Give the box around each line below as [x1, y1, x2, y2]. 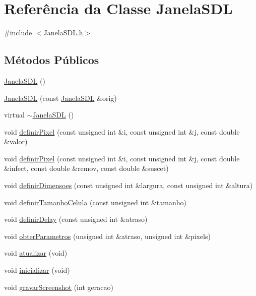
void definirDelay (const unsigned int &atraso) [4, 214, 148, 224]
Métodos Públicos [4, 52, 99, 68]
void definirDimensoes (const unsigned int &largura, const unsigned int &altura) [4, 180, 253, 191]
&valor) [4, 136, 28, 147]
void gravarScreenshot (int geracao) [4, 281, 113, 292]
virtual [4, 109, 25, 120]
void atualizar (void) [4, 248, 68, 258]
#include [4, 27, 32, 38]
